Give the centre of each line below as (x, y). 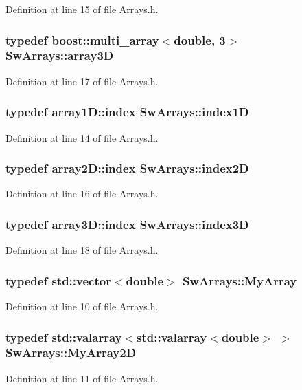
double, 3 (200, 40)
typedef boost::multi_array (82, 40)
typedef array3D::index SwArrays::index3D (127, 224)
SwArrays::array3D (60, 55)
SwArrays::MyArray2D (71, 353)
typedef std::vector (58, 280)
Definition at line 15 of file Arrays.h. (82, 9)
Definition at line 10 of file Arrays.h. (82, 306)
